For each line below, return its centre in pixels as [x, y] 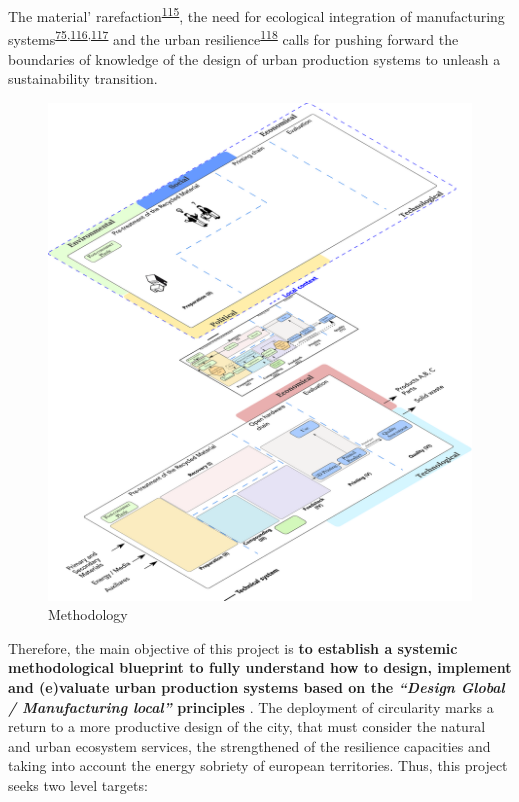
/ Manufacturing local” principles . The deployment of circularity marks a [251, 706]
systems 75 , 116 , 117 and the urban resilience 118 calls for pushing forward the [233, 37]
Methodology [88, 614]
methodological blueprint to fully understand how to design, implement [260, 667]
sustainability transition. [83, 78]
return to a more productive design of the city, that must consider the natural [247, 726]
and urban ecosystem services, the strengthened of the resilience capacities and [249, 745]
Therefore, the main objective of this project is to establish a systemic [233, 647]
